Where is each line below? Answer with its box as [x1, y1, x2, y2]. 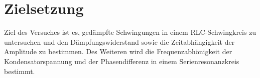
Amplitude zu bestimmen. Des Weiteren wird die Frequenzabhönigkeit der [4, 46, 232, 57]
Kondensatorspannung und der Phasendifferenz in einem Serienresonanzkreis [4, 56, 239, 66]
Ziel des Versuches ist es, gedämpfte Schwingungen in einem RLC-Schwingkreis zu [4, 27, 256, 37]
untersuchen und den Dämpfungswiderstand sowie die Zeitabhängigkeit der [4, 36, 235, 47]
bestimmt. [4, 66, 35, 76]
